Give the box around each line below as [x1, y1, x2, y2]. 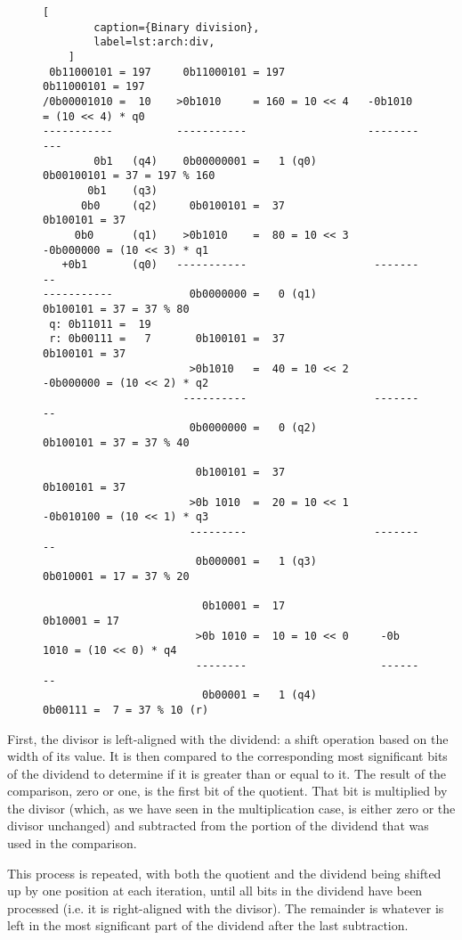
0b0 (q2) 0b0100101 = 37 [80, 199, 286, 212]
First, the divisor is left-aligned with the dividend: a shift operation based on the [7, 729, 449, 748]
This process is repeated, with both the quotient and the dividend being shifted [7, 863, 442, 882]
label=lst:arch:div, [93, 36, 215, 49]
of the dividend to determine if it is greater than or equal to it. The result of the [7, 764, 447, 782]
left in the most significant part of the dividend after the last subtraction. [7, 916, 409, 935]
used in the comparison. [7, 834, 137, 853]
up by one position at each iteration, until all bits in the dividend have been [7, 881, 423, 900]
